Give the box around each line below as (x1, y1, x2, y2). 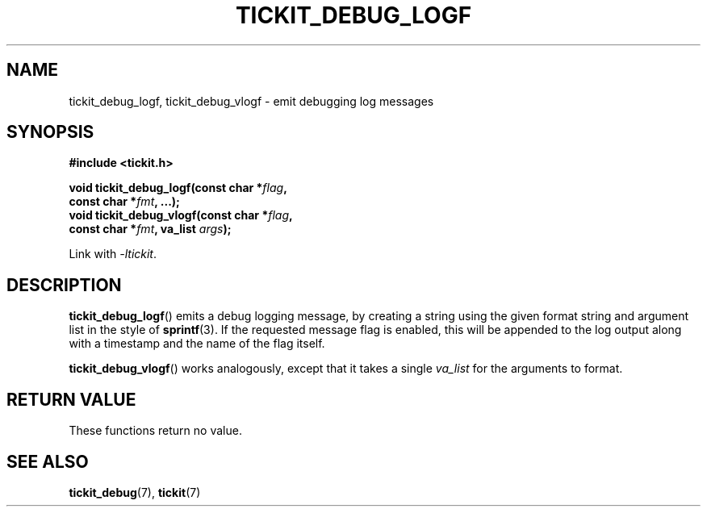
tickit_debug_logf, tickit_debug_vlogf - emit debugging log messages (69, 94, 434, 108)
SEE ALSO (6, 451, 89, 472)
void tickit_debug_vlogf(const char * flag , (69, 208, 293, 223)
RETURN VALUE (6, 389, 136, 410)
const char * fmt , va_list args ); (69, 222, 232, 236)
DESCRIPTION (6, 274, 122, 295)
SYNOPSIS (6, 122, 94, 143)
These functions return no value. (69, 423, 242, 438)
